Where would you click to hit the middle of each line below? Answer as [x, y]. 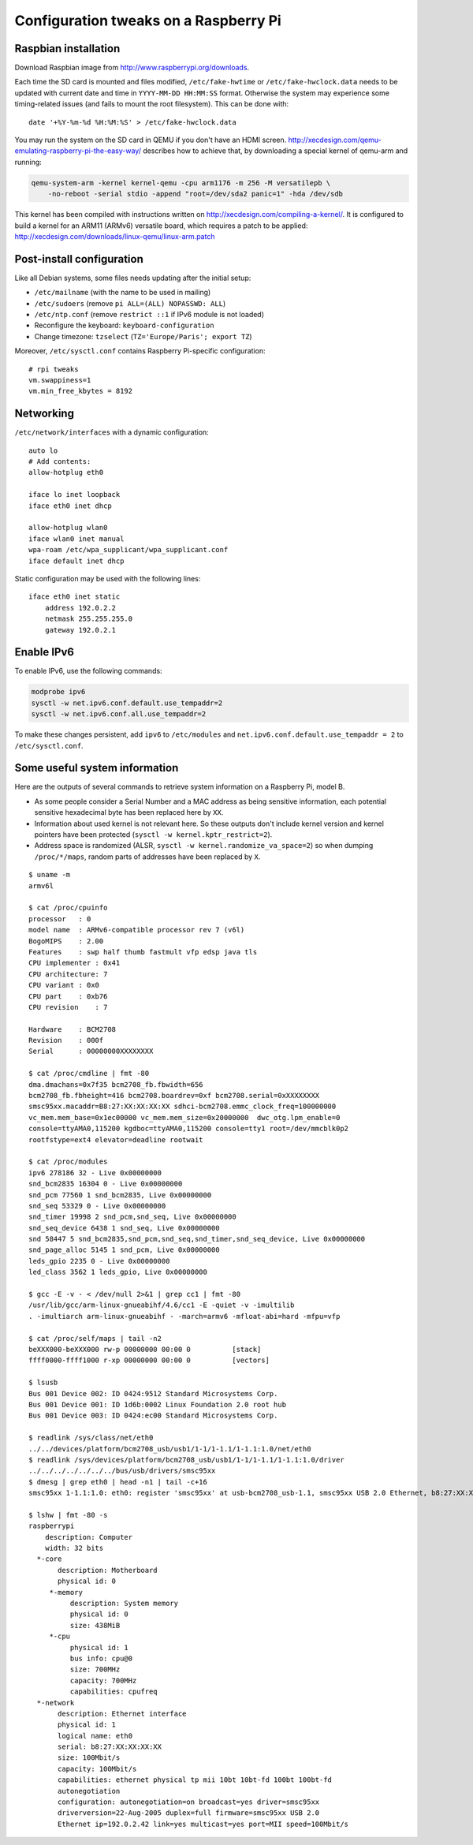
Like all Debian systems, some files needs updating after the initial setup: [133, 278]
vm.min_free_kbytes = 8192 [81, 391]
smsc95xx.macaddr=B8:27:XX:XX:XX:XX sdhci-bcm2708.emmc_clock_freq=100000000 [182, 1107]
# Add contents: [60, 462]
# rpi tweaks [54, 369]
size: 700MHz [95, 1669]
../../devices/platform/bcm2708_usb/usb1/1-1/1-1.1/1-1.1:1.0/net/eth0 [170, 1449]
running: [28, 162]
